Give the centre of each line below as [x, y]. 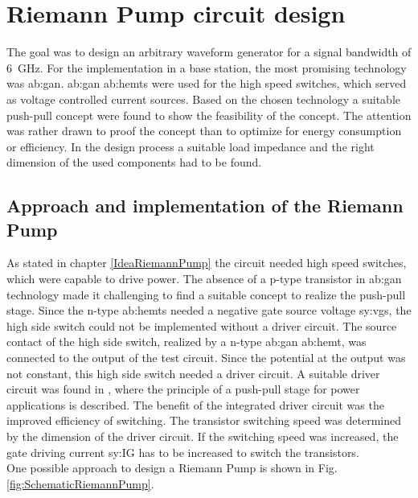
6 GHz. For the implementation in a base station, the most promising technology [207, 67]
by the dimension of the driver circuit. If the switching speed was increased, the [203, 436]
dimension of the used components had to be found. [134, 162]
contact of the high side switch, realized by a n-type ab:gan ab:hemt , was [186, 342]
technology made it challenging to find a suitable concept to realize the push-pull [206, 294]
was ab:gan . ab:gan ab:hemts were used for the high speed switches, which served [207, 83]
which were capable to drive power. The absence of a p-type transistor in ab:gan [204, 279]
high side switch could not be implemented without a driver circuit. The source [202, 325]
